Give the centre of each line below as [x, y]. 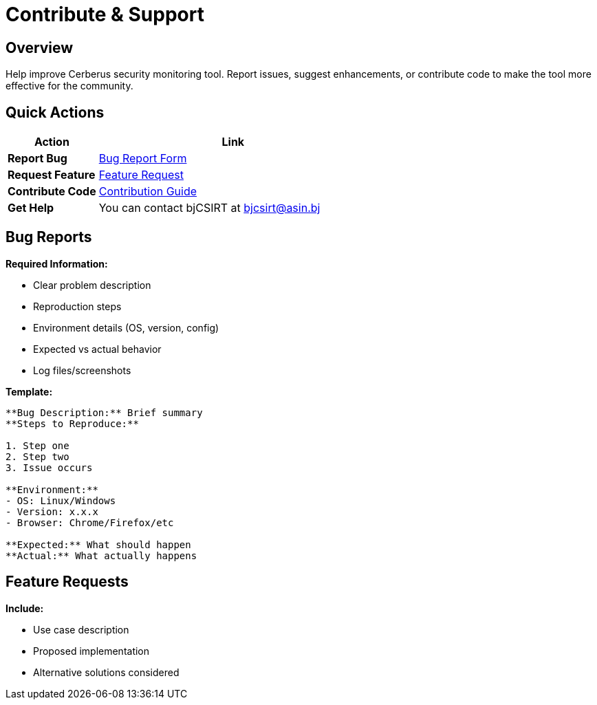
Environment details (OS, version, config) [126, 327]
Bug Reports [49, 237]
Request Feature [52, 175]
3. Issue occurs [49, 467]
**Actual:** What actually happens [101, 555]
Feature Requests [67, 582]
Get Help [31, 208]
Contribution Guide [148, 192]
